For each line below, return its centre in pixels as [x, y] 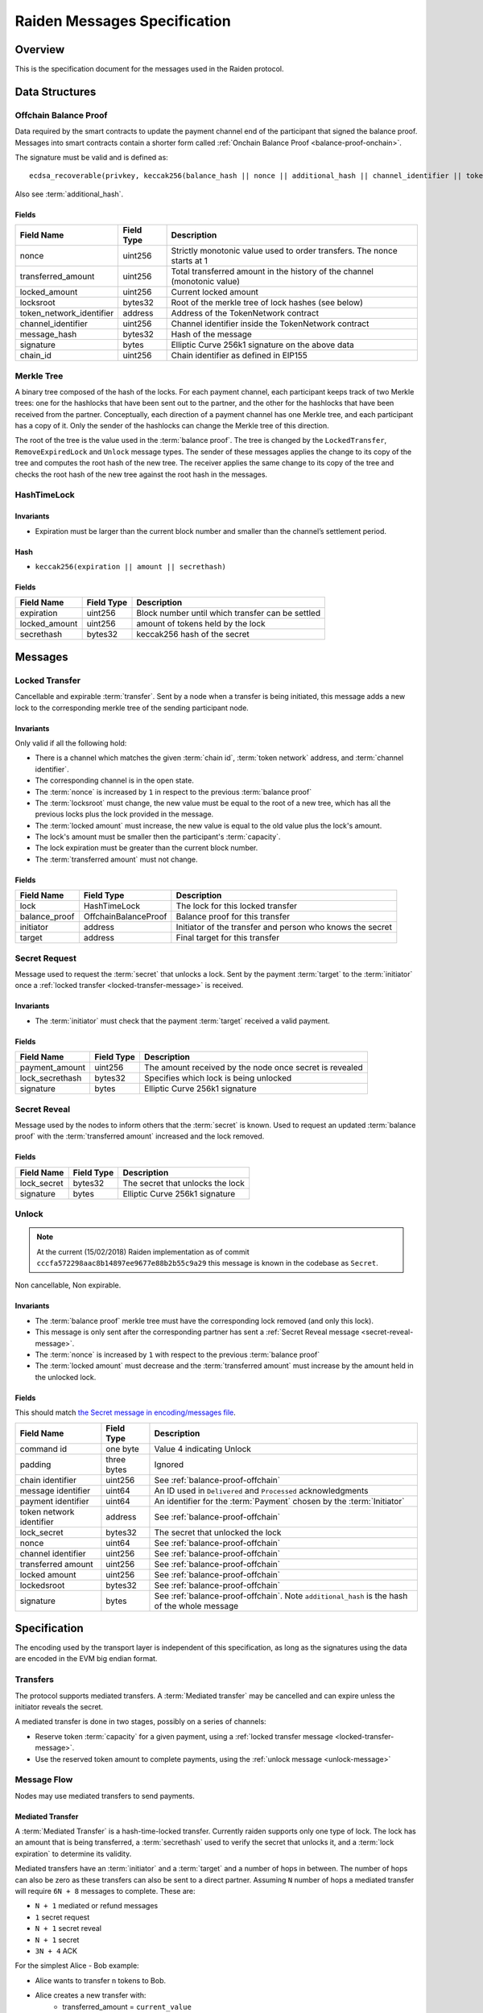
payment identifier [54, 1501]
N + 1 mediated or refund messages [97, 1906]
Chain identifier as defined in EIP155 [239, 356]
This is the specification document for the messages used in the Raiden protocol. [149, 69]
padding [35, 1464]
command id [43, 1449]
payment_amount [53, 1068]
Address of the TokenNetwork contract [245, 313]
